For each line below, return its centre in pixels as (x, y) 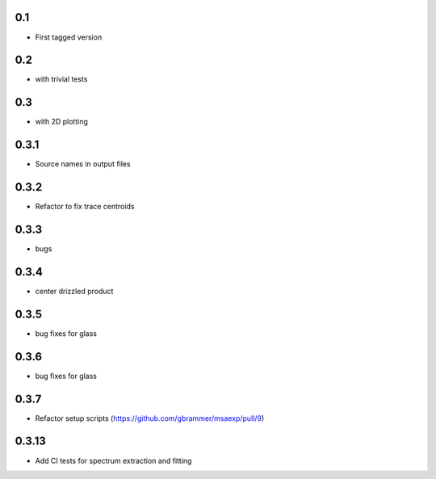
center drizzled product (74, 291)
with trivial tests (61, 79)
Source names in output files (83, 164)
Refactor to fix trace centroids (85, 207)
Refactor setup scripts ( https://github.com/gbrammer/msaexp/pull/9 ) (150, 418)
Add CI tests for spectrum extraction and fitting (113, 460)
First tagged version (69, 37)
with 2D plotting (61, 122)
